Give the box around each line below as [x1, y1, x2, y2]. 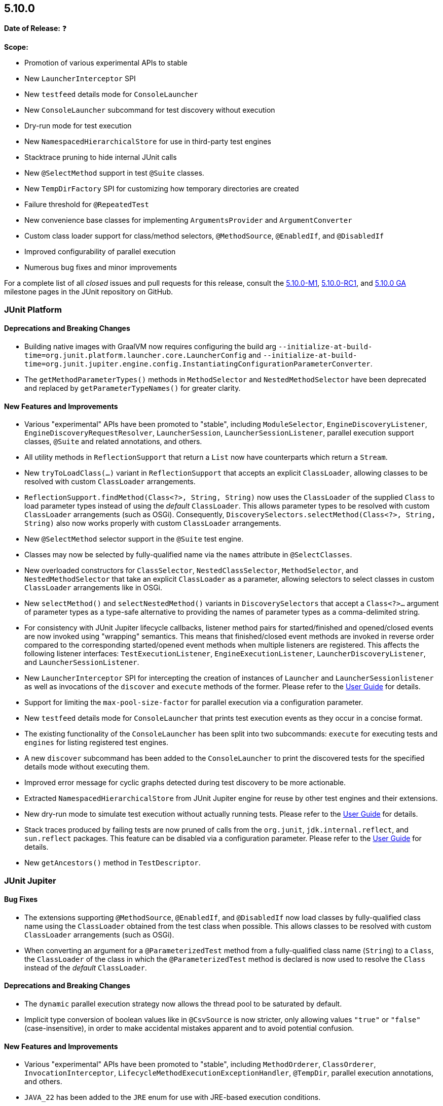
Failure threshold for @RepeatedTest [24, 200, 149, 209]
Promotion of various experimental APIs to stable [24, 58, 188, 68]
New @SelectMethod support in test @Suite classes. [24, 169, 204, 178]
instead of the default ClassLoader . [24, 963, 147, 972]
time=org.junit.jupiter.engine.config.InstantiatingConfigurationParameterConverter [24, 360, 371, 368]
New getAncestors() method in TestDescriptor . [24, 858, 201, 867]
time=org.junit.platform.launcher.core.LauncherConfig [24, 351, 247, 360]
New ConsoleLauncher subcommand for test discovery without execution [24, 106, 275, 115]
